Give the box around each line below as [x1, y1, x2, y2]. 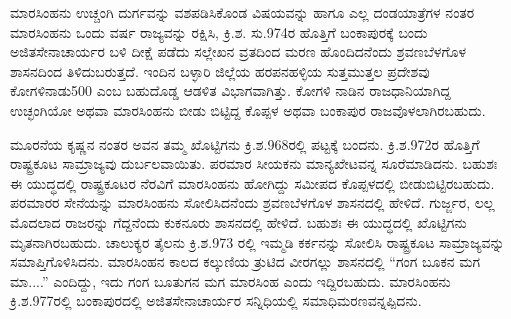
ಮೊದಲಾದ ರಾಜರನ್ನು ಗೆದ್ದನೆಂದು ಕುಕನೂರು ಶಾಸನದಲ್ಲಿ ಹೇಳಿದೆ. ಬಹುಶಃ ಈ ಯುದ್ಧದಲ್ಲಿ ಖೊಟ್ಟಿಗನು [10, 211, 467, 232]
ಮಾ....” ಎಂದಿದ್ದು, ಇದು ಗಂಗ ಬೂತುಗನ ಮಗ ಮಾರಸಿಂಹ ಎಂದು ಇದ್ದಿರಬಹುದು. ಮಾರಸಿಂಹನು [10, 270, 451, 291]
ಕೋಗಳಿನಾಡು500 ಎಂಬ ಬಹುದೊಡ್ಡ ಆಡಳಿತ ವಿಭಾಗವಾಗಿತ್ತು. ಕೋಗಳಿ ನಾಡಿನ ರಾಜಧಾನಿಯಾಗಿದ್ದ [10, 80, 451, 101]
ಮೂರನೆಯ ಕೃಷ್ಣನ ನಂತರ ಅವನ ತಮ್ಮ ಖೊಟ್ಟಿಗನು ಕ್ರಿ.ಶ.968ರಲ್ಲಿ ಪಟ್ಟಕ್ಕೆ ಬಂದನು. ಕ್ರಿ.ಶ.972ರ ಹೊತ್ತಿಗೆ [10, 133, 480, 154]
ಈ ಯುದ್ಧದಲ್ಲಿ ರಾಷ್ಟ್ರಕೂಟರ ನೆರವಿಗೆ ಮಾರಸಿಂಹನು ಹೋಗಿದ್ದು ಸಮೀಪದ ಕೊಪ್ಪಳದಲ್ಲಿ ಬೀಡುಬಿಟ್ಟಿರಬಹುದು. [10, 172, 495, 193]
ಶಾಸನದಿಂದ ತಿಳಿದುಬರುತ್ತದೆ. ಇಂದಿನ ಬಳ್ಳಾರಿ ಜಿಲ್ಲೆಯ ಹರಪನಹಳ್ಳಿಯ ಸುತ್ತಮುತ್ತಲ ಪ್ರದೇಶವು [10, 60, 430, 81]
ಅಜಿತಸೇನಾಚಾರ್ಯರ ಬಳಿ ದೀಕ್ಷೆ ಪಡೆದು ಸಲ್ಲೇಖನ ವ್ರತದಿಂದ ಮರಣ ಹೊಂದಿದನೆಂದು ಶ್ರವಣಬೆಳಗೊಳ [10, 41, 467, 62]
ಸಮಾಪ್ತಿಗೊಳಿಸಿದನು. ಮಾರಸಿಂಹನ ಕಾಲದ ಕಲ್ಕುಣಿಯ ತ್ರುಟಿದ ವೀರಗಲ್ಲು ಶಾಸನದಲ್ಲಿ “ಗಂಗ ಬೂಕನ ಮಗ [10, 251, 481, 272]
